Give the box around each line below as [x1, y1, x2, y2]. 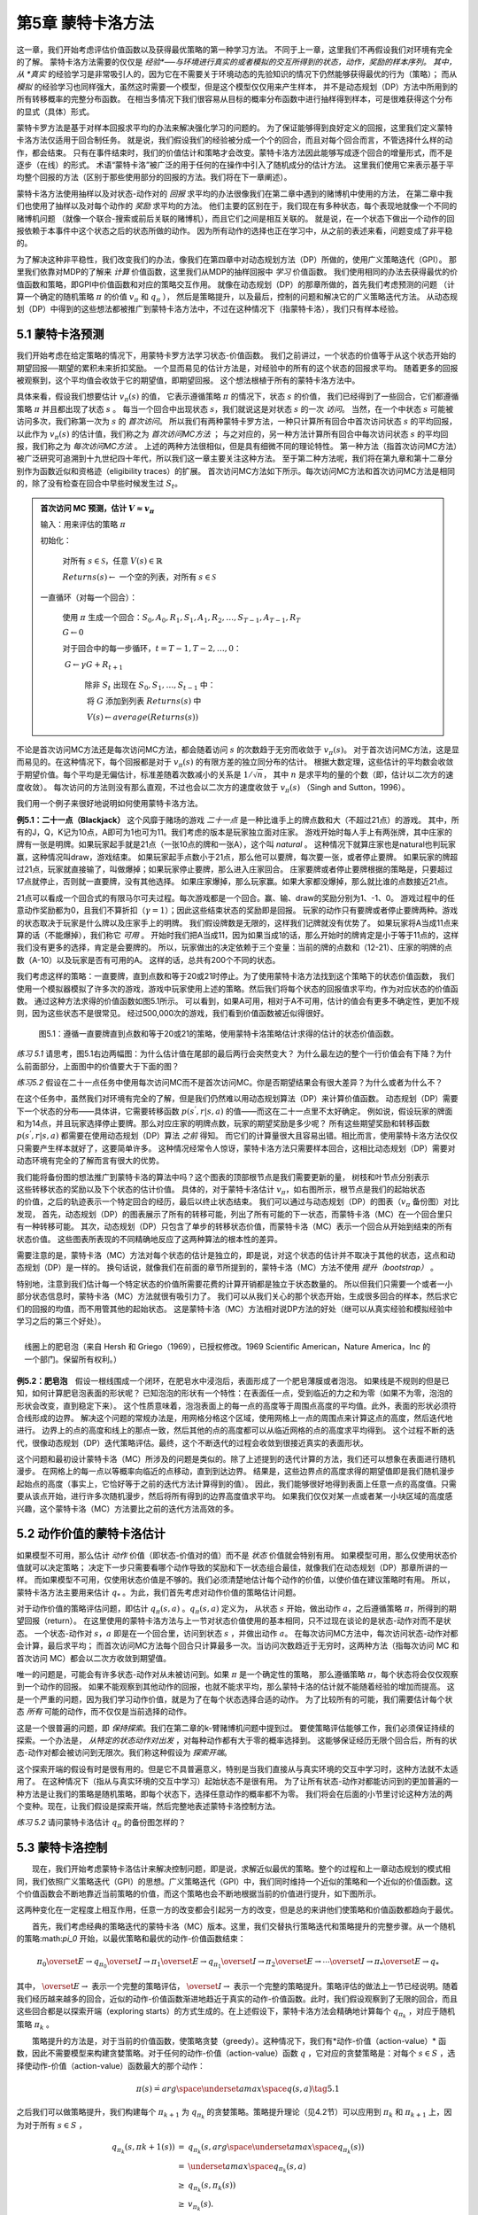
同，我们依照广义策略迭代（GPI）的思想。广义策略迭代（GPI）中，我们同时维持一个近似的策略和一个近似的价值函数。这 [16, 1876, 453, 1886]
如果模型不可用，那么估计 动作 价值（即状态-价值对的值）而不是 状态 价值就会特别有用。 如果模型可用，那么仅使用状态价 [16, 1550, 458, 1560]
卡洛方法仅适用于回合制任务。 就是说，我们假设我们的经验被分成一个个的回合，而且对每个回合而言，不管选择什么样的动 [16, 135, 453, 145]
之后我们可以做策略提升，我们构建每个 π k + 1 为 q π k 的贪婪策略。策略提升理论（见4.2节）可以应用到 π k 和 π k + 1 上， [16, 2107, 444, 2121]
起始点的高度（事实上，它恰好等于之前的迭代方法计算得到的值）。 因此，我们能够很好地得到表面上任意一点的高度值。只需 [16, 1478, 457, 1488]
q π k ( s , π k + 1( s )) [111, 2142, 176, 2156]
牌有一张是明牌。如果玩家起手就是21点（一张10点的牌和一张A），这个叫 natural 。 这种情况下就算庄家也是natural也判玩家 [16, 839, 456, 850]
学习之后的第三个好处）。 [16, 1316, 106, 1326]
